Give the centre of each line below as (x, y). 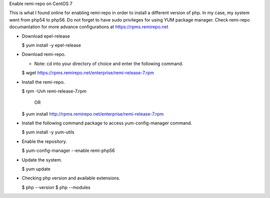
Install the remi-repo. (43, 82)
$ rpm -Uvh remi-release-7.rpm (54, 91)
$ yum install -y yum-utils (48, 132)
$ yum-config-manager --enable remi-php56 (68, 150)
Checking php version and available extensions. (71, 178)
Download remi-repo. (44, 54)
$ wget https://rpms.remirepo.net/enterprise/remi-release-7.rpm (88, 73)
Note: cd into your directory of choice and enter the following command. (109, 63)
